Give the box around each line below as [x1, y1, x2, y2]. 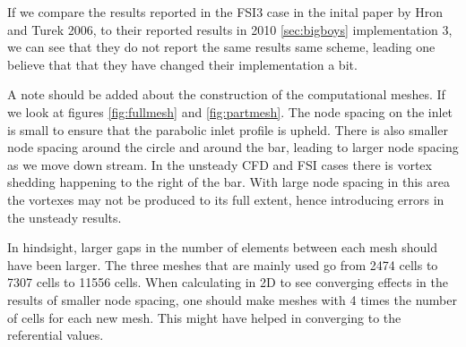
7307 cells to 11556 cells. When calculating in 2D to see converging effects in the [7, 273, 449, 292]
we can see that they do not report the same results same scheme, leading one [7, 38, 436, 56]
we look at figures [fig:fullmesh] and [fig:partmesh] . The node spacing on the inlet [7, 102, 453, 121]
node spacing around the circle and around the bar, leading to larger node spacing [7, 138, 459, 157]
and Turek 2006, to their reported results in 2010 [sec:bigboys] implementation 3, [7, 20, 453, 38]
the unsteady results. [7, 207, 122, 226]
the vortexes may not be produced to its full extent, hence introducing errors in [7, 190, 444, 208]
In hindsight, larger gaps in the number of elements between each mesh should [7, 238, 437, 257]
